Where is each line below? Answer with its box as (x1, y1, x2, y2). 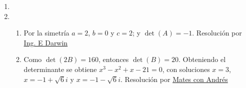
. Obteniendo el (178, 54, 226, 64)
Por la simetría (23, 27, 69, 38)
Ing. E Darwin (23, 37, 68, 47)
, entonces (98, 54, 129, 64)
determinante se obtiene (23, 63, 97, 74)
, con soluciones (162, 63, 210, 74)
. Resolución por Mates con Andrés (120, 73, 228, 84)
